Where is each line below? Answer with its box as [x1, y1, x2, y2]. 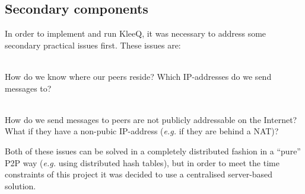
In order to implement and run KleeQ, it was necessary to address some [5, 27, 266, 40]
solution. [5, 179, 36, 192]
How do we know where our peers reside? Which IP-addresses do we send [5, 70, 272, 82]
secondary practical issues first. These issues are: [5, 38, 181, 51]
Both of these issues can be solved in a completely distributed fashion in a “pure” [5, 144, 301, 157]
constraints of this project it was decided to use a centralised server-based [5, 168, 273, 180]
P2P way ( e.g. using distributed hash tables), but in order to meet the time [5, 156, 279, 169]
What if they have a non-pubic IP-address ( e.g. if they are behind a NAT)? [5, 125, 279, 137]
